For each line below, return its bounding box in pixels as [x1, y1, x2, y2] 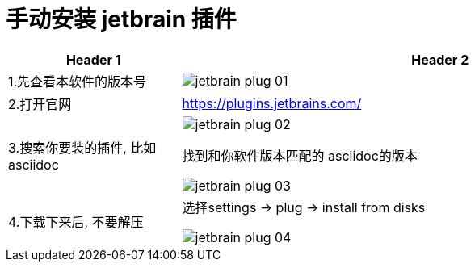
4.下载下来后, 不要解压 [8, 213, 144, 230]
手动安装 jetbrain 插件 [6, 6, 237, 33]
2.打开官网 [8, 95, 72, 112]
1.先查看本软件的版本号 [8, 73, 147, 90]
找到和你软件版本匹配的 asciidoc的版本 [182, 147, 418, 164]
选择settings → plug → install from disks [182, 199, 426, 216]
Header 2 [411, 51, 469, 68]
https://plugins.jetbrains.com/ [182, 94, 362, 111]
